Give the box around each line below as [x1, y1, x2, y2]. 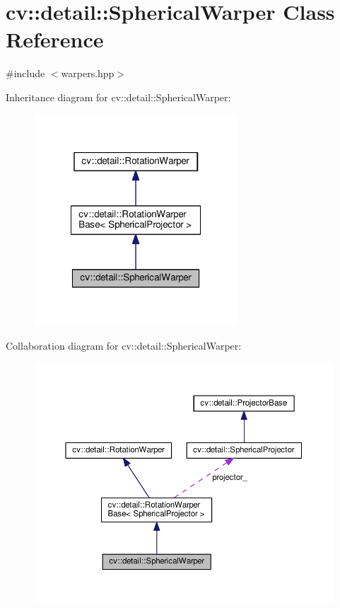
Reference [6, 25, 104, 54]
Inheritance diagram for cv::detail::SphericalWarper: [6, 89, 231, 104]
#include [6, 66, 45, 81]
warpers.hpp [61, 66, 115, 81]
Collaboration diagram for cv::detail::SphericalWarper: [6, 338, 242, 352]
